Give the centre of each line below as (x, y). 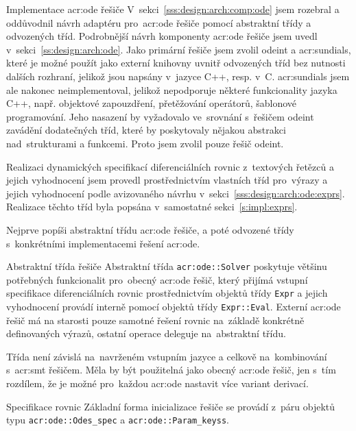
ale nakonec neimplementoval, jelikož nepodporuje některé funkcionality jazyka (172, 89)
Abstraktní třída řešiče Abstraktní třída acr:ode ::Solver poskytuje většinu (167, 266)
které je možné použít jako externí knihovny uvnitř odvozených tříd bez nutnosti (176, 63)
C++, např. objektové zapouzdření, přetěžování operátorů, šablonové (152, 103)
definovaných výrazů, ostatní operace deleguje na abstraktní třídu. (146, 333)
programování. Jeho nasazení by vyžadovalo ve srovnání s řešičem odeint (160, 116)
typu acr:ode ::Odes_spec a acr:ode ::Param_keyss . (118, 420)
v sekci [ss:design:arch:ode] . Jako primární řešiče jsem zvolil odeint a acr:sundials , (179, 49)
